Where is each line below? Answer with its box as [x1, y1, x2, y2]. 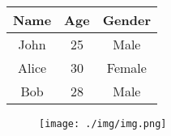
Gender [102, 11, 152, 29]
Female [106, 58, 147, 77]
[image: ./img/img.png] [39, 118, 167, 130]
